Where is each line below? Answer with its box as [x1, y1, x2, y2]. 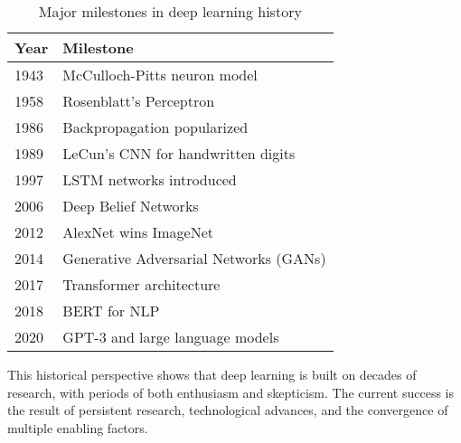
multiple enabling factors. [7, 418, 148, 437]
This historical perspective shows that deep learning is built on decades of [7, 365, 417, 383]
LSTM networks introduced [62, 169, 237, 190]
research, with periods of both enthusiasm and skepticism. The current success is [7, 382, 455, 401]
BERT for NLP [62, 300, 160, 321]
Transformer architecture [62, 274, 221, 295]
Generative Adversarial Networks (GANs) [62, 248, 326, 269]
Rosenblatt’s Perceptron [62, 90, 215, 111]
